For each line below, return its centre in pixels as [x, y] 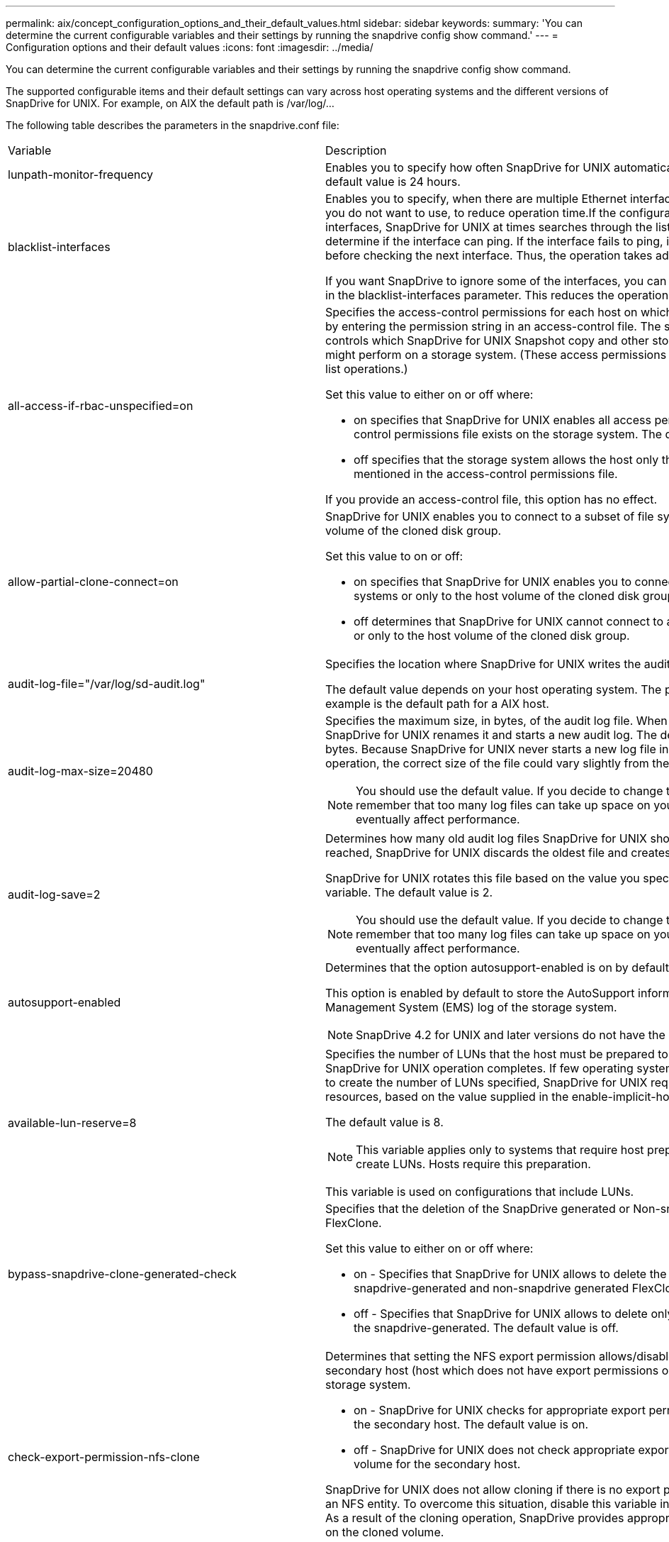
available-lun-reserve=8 [72, 1123]
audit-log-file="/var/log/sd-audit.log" [107, 684]
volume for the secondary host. [437, 1464]
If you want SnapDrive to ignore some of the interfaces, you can [496, 281]
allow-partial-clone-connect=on [93, 582]
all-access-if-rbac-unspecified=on [101, 406]
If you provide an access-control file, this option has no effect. [491, 499]
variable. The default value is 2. [409, 892]
